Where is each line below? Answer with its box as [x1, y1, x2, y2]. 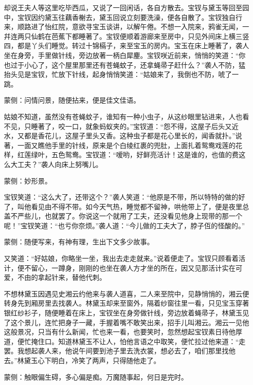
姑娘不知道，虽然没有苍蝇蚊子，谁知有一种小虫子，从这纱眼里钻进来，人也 [4, 111, 242, 121]
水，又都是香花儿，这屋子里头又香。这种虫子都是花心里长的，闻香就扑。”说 [4, 130, 242, 141]
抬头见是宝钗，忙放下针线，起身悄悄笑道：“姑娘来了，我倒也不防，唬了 [4, 69, 232, 79]
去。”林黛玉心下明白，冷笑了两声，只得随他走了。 [4, 355, 161, 365]
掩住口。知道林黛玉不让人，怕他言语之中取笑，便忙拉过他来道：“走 [31, 336, 246, 346]
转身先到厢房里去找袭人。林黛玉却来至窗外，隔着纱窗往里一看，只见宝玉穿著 [4, 298, 249, 308]
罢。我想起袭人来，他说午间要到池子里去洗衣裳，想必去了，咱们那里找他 [4, 346, 235, 356]
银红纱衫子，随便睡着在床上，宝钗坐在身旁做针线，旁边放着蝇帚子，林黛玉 [4, 308, 242, 318]
